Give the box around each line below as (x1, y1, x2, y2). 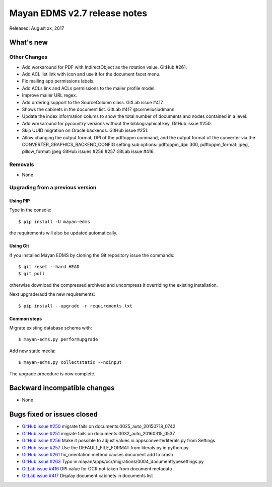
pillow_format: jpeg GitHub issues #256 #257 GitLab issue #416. (22, 148, 155, 154)
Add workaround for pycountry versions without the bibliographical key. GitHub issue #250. (22, 120, 212, 126)
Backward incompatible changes (9, 384, 115, 392)
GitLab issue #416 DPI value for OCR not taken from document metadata (22, 465, 172, 471)
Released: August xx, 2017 (9, 25, 64, 31)
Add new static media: (9, 348, 56, 354)
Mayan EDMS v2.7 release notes (9, 8, 148, 19)
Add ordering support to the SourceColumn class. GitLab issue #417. (22, 99, 164, 105)
